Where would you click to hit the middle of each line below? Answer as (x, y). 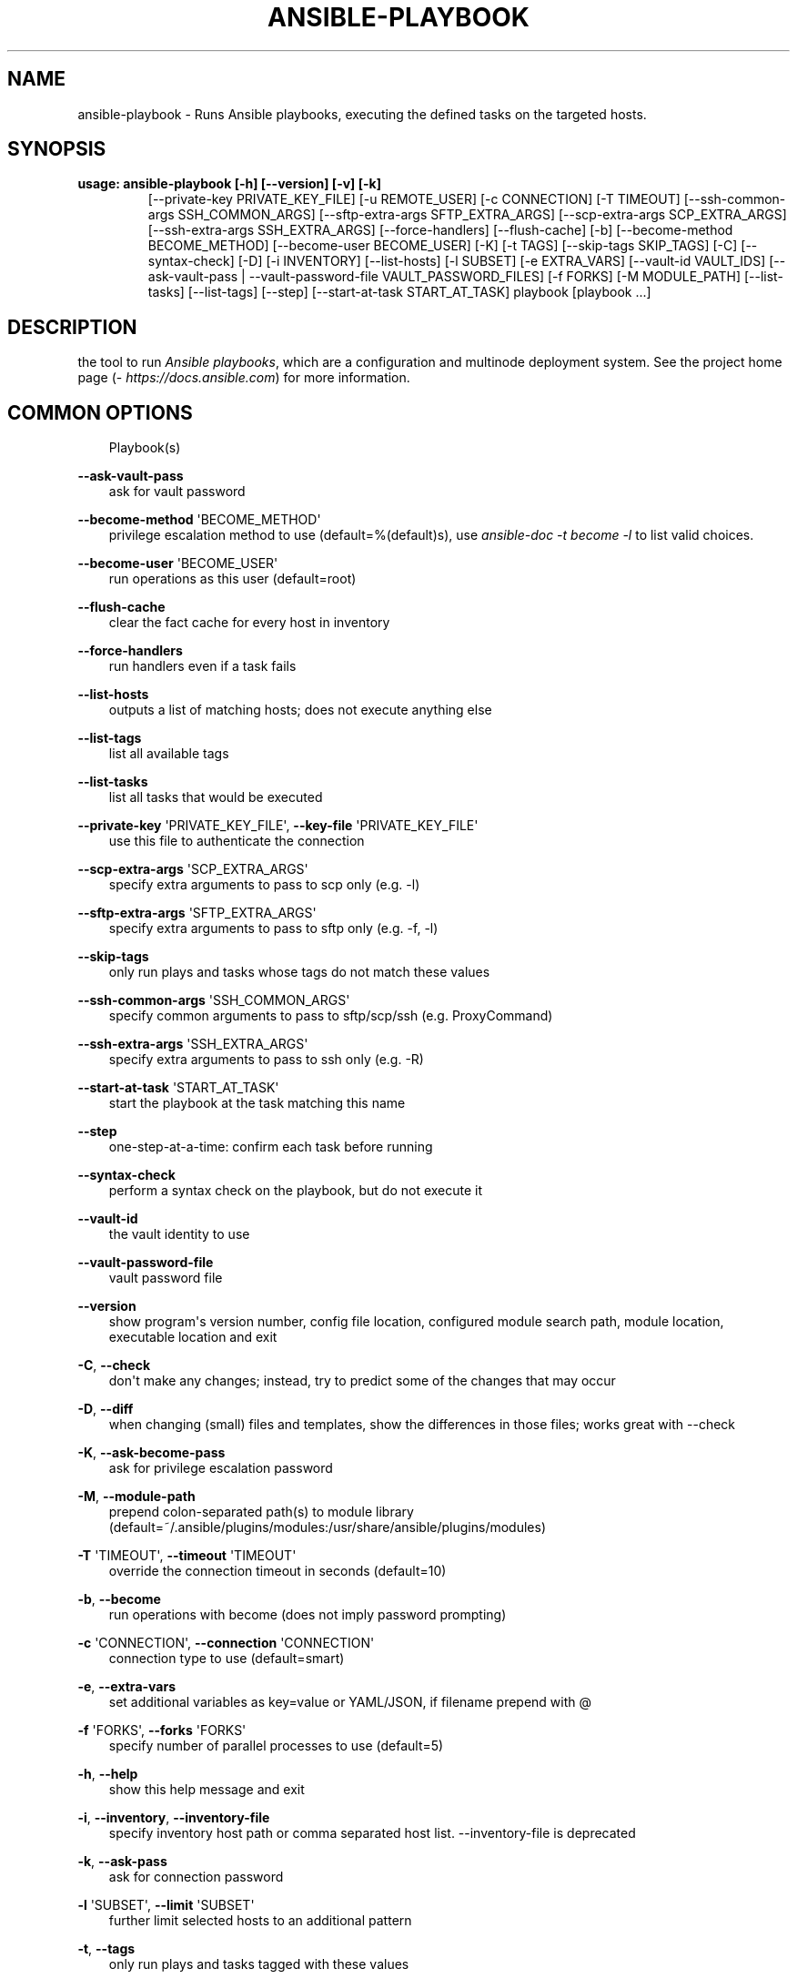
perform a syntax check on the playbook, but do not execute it (296, 1191)
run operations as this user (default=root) (232, 579)
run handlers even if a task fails (202, 666)
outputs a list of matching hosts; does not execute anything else (300, 710)
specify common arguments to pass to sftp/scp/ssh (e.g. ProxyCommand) (331, 1016)
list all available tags (169, 754)
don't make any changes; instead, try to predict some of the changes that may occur (362, 1381)
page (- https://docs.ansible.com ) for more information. (244, 378)
